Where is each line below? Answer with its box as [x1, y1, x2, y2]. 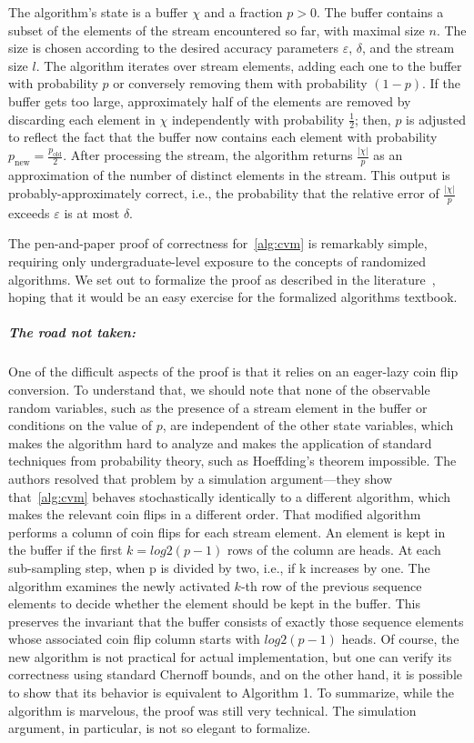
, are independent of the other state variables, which [162, 416, 454, 435]
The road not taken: [8, 323, 136, 342]
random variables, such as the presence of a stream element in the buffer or [8, 397, 428, 417]
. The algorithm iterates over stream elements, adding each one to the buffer [35, 55, 462, 75]
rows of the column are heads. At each [227, 540, 441, 559]
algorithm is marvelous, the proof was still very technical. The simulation [8, 700, 417, 719]
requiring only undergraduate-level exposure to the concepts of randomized [8, 252, 426, 271]
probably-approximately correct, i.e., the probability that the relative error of [8, 184, 439, 203]
